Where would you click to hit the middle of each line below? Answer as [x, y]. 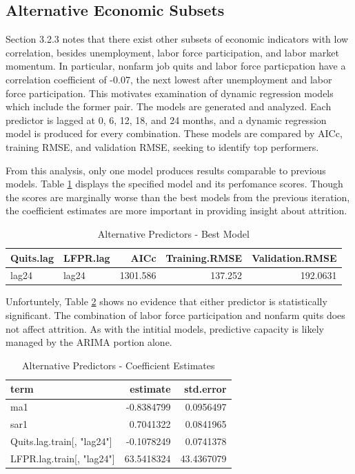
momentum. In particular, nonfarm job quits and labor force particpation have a [176, 66]
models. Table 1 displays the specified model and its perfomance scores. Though [174, 184]
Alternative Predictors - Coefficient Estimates [118, 365]
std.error [205, 389]
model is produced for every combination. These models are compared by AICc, [174, 133]
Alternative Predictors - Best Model [173, 233]
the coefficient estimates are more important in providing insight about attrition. [176, 210]
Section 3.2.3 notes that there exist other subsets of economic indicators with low [177, 39]
